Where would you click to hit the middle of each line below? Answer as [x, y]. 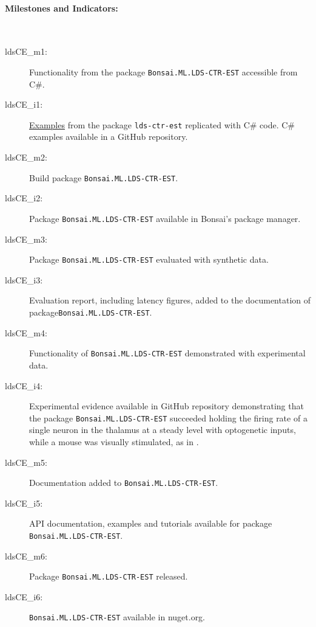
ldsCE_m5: [26, 462]
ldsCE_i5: [24, 503]
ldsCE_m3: [26, 239]
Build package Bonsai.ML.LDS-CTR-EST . [104, 177]
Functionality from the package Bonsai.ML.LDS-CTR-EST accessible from [163, 71]
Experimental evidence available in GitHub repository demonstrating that [166, 406]
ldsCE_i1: [24, 104]
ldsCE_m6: [26, 556]
